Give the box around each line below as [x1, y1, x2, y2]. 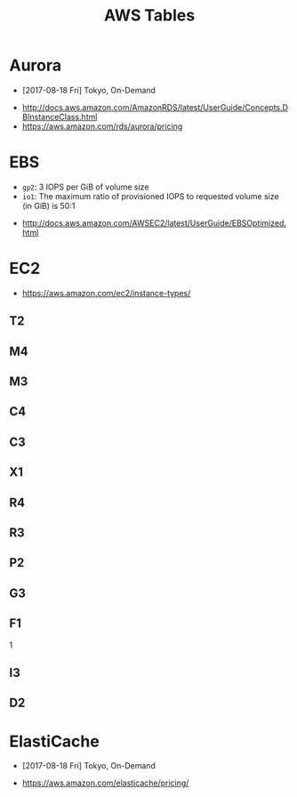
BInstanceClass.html [21, 111, 98, 122]
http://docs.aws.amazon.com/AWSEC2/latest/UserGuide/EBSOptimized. [21, 217, 287, 228]
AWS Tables [103, 5, 196, 26]
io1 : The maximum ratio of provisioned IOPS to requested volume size [21, 190, 279, 201]
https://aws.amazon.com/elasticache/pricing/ [21, 777, 189, 788]
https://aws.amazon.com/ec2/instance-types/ [21, 287, 191, 298]
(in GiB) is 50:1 [21, 200, 76, 211]
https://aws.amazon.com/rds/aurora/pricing [21, 121, 183, 132]
